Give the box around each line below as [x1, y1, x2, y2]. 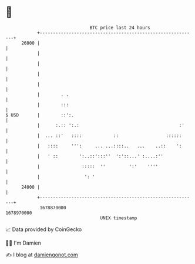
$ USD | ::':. [5, 112, 75, 118]
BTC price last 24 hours [89, 25, 150, 31]
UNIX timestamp [100, 215, 137, 221]
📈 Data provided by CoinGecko [5, 226, 82, 233]
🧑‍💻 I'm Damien [5, 239, 42, 246]
